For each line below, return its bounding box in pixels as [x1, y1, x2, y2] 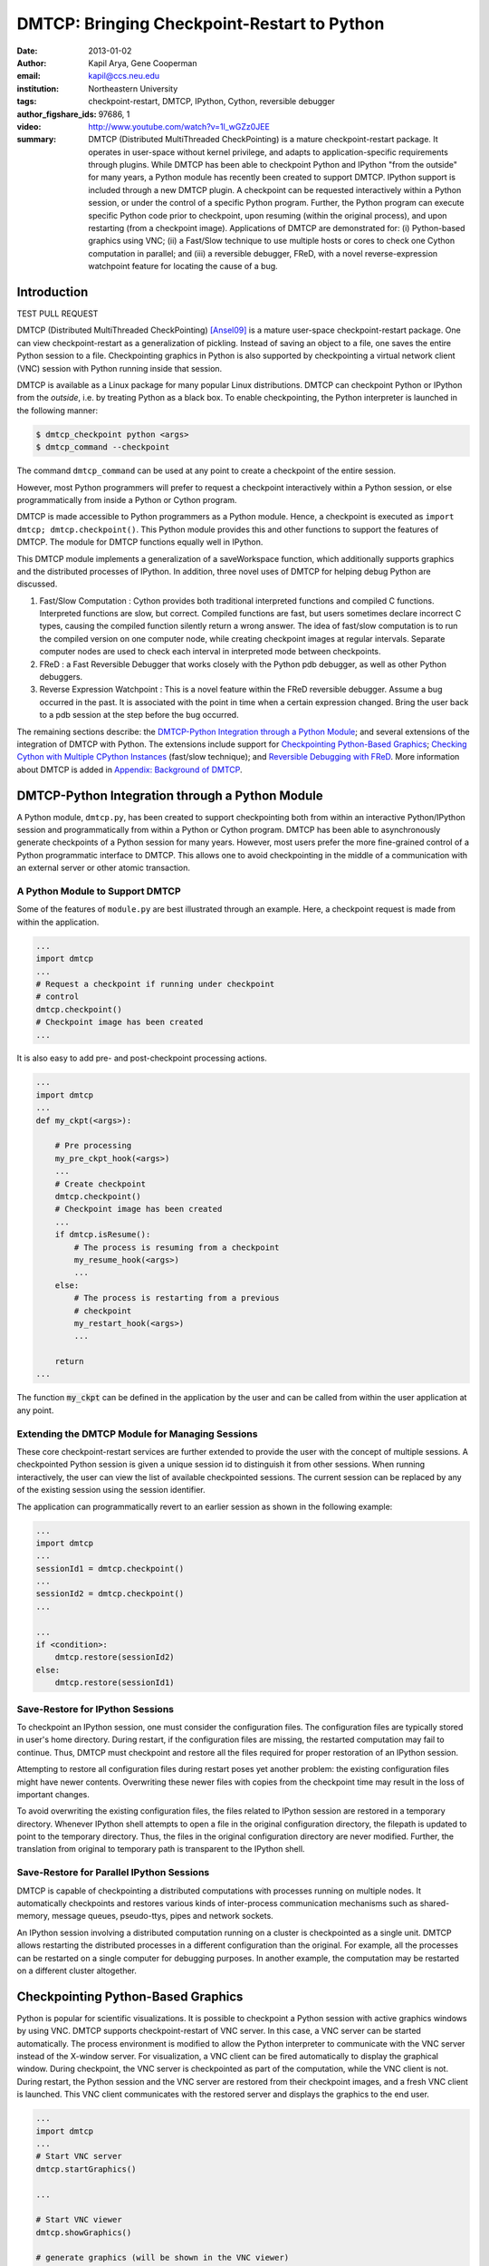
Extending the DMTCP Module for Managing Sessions [16, 1428, 258, 1440]
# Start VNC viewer [35, 2214, 122, 2225]
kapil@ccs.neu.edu [88, 71, 160, 82]
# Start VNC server [35, 2151, 122, 2162]
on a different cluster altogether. [16, 1965, 138, 1976]
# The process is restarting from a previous [73, 1293, 280, 1303]
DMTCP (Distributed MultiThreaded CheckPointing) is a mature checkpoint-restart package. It [88, 134, 438, 145]
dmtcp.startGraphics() [35, 2164, 137, 2174]
